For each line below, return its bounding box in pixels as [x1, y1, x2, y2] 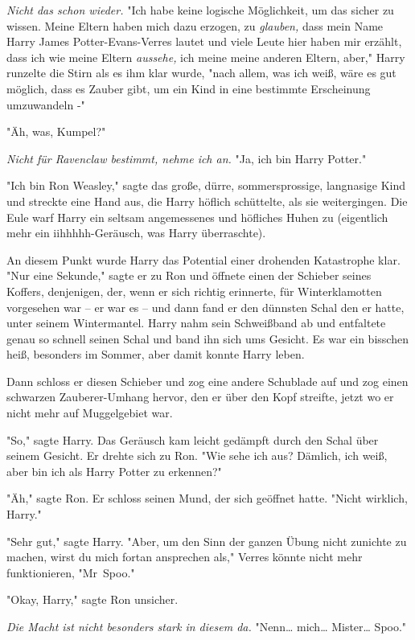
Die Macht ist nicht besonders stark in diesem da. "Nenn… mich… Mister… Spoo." [6, 618, 407, 634]
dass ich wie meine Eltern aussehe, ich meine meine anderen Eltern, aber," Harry [6, 48, 405, 65]
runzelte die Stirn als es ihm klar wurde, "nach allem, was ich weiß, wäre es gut [6, 64, 397, 81]
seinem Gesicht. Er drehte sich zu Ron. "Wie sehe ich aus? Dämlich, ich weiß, [6, 447, 388, 464]
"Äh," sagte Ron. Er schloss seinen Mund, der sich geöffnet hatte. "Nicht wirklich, [6, 490, 408, 507]
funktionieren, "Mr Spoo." [6, 564, 135, 581]
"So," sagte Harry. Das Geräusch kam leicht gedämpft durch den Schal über [6, 431, 379, 448]
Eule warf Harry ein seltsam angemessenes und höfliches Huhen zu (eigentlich [6, 208, 388, 225]
